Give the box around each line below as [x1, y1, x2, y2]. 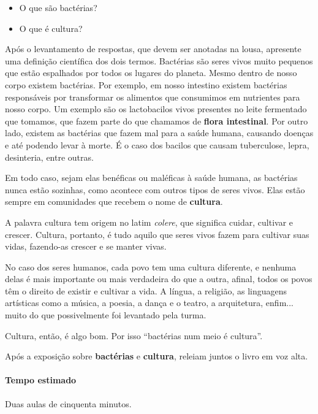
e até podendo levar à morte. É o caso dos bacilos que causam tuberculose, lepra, [5, 138, 309, 151]
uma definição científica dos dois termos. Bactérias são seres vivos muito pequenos [5, 54, 313, 67]
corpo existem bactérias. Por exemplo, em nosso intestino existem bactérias [5, 78, 287, 91]
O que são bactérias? [19, 1, 97, 13]
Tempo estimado [5, 374, 77, 386]
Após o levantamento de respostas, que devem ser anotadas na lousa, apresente [5, 42, 301, 55]
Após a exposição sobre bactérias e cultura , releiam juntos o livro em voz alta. [5, 350, 308, 362]
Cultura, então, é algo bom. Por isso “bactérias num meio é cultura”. [5, 329, 263, 342]
